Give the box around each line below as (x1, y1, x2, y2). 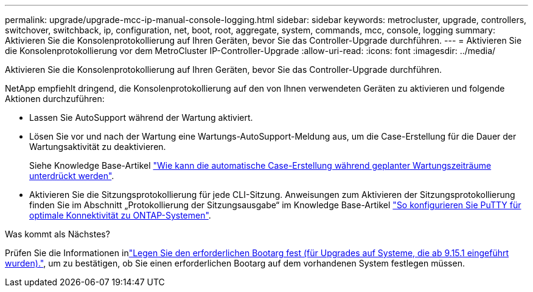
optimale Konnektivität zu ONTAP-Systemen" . (29, 210, 211, 220)
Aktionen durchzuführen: (5, 93, 105, 104)
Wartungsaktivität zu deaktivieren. (29, 141, 166, 152)
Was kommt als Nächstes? (5, 229, 110, 239)
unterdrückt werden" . (29, 171, 114, 181)
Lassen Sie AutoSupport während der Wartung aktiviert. (29, 112, 253, 123)
